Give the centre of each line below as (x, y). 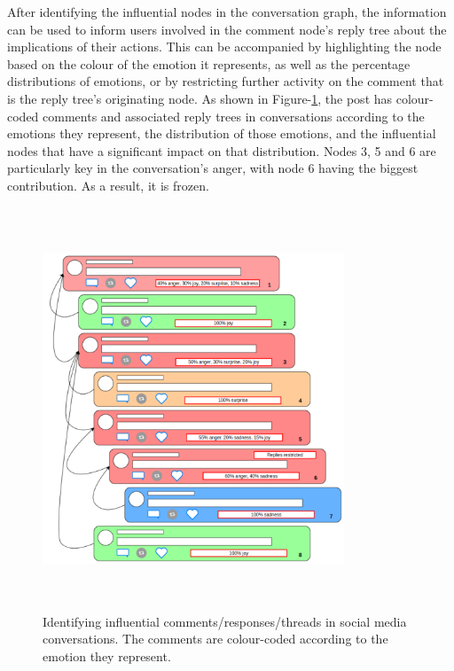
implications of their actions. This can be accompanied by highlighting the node (224, 47)
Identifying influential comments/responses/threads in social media (225, 621)
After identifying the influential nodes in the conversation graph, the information (227, 12)
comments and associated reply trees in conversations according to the (234, 116)
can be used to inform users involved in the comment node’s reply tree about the (227, 29)
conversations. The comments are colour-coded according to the (215, 639)
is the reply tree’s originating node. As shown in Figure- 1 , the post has (200, 98)
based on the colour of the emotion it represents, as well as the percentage (209, 63)
